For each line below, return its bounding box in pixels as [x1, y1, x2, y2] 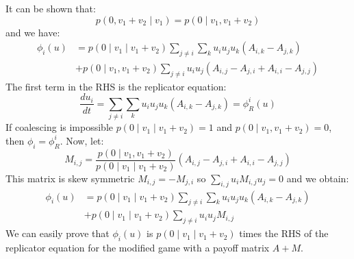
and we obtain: [286, 171, 349, 185]
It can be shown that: [5, 1, 96, 15]
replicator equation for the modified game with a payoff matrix [5, 240, 270, 254]
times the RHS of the [239, 226, 329, 241]
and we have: [5, 25, 60, 39]
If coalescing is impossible [5, 120, 114, 134]
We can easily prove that [5, 226, 110, 241]
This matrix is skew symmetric [5, 171, 135, 185]
